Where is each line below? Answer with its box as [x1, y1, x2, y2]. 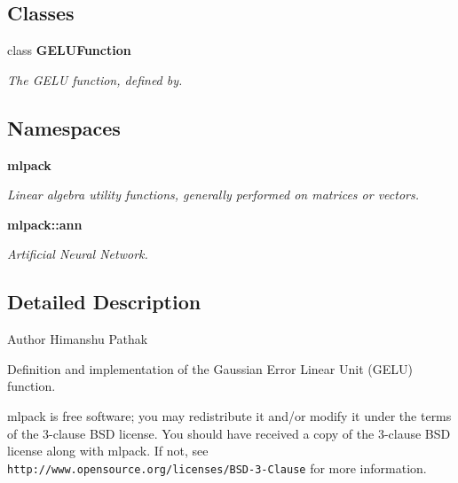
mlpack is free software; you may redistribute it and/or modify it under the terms [7, 406, 452, 425]
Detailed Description [7, 288, 201, 316]
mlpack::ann [7, 214, 83, 233]
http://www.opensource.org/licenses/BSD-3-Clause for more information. [7, 458, 427, 477]
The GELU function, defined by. [7, 70, 183, 89]
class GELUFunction [7, 41, 131, 59]
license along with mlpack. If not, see [7, 441, 209, 460]
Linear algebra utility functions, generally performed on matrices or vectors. [7, 185, 420, 204]
